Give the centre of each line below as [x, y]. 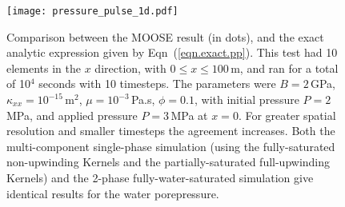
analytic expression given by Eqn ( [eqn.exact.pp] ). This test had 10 [172, 52]
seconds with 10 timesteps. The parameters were [157, 84]
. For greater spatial [287, 115]
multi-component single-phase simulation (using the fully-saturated [171, 146]
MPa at [189, 115]
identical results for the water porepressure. [113, 193]
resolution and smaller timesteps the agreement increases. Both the [171, 131]
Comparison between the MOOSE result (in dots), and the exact [165, 36]
